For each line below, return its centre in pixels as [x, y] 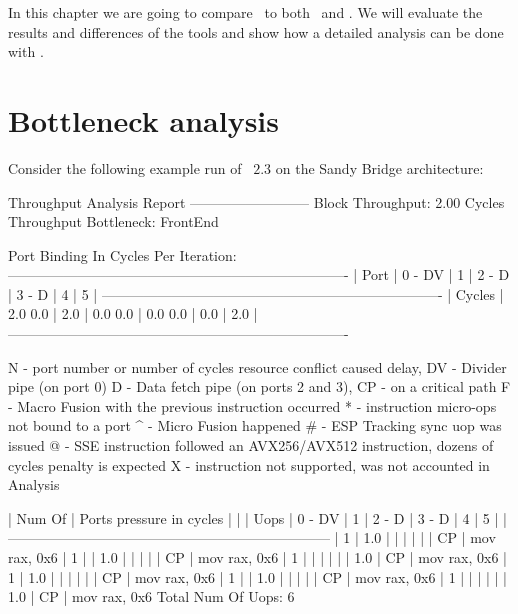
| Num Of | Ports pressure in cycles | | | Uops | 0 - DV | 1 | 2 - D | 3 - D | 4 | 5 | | [257, 517]
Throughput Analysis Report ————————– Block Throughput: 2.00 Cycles [256, 201]
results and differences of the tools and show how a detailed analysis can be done [256, 31]
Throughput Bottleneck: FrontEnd [113, 221]
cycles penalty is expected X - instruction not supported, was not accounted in [249, 464]
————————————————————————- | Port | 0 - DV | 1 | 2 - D [259, 274]
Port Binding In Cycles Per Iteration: [122, 254]
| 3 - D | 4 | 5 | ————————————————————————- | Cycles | [256, 293]
